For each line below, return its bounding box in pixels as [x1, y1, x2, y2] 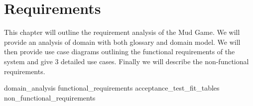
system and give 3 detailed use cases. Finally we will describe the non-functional [4, 56, 249, 66]
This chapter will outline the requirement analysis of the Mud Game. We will [4, 27, 240, 37]
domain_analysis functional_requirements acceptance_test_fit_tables [4, 83, 220, 93]
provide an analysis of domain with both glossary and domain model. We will [4, 36, 241, 47]
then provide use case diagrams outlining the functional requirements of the [4, 46, 235, 57]
